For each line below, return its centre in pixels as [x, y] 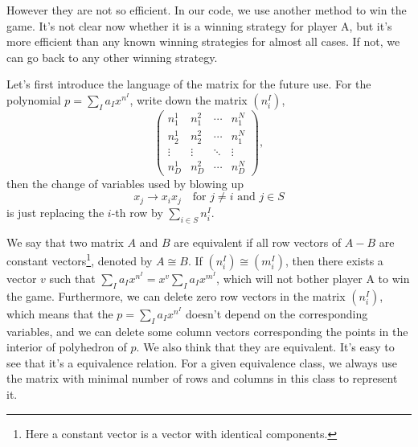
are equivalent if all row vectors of [258, 242]
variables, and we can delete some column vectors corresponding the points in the [207, 331]
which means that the [60, 313]
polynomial [34, 99]
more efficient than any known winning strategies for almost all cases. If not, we [203, 41]
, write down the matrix [189, 99]
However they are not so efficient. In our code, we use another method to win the [207, 10]
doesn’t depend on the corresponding [277, 313]
